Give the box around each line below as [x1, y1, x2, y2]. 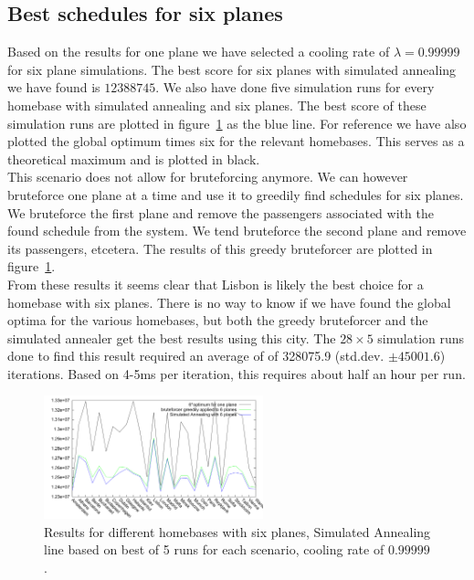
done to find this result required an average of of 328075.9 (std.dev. [7, 346, 384, 365]
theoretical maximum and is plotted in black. [7, 149, 260, 168]
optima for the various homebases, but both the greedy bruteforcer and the [7, 311, 428, 330]
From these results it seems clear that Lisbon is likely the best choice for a [7, 274, 424, 293]
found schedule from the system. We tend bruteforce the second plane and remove [7, 221, 467, 240]
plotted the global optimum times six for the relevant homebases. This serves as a [7, 132, 465, 151]
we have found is [7, 78, 100, 97]
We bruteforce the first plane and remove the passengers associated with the [7, 203, 434, 222]
